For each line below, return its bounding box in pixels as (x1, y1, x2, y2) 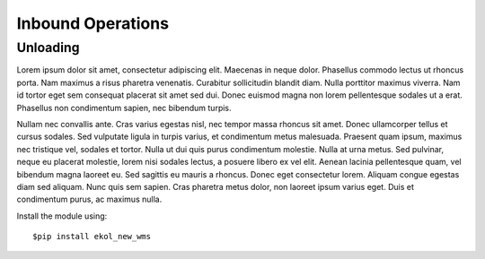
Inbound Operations (16, 13, 170, 33)
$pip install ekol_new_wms (32, 231, 152, 242)
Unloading (16, 39, 80, 56)
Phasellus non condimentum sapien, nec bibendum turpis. (16, 102, 233, 113)
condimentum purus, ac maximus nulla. (16, 194, 163, 205)
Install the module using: (16, 211, 108, 221)
